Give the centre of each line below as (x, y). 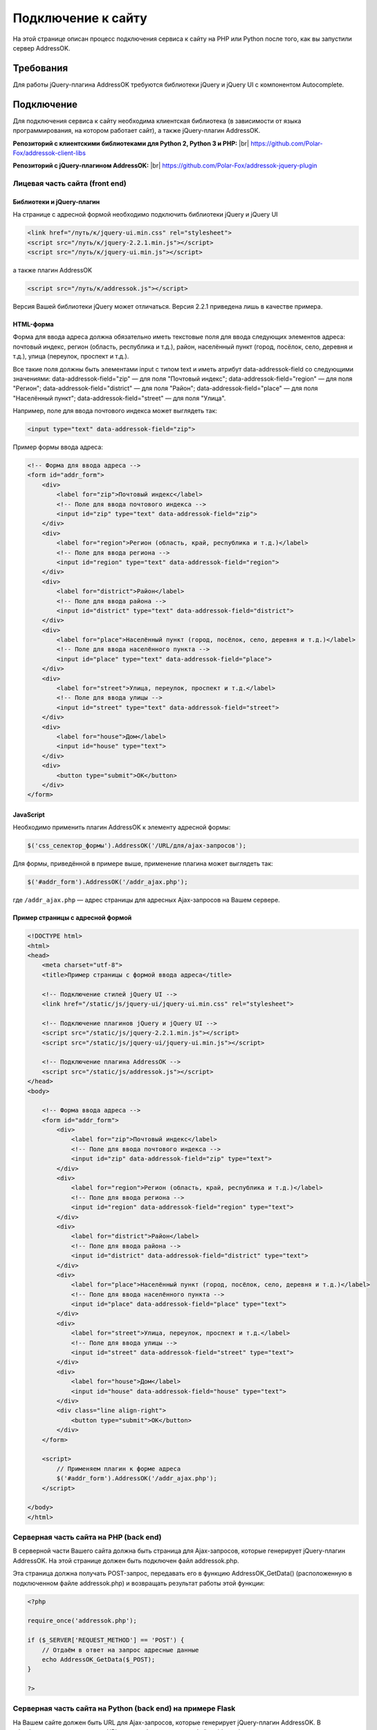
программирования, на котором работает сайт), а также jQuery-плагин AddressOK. (137, 131)
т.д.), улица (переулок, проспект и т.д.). (71, 356)
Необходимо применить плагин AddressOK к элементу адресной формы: (122, 828)
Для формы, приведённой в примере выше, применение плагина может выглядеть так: (143, 864)
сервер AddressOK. (42, 48)
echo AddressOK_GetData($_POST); (99, 1659)
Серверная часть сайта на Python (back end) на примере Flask (124, 1709)
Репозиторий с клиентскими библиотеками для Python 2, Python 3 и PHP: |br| (131, 143)
